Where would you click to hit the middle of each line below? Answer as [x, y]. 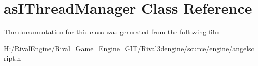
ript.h [13, 58]
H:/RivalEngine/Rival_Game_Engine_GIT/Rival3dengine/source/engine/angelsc [129, 48]
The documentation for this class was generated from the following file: [112, 32]
